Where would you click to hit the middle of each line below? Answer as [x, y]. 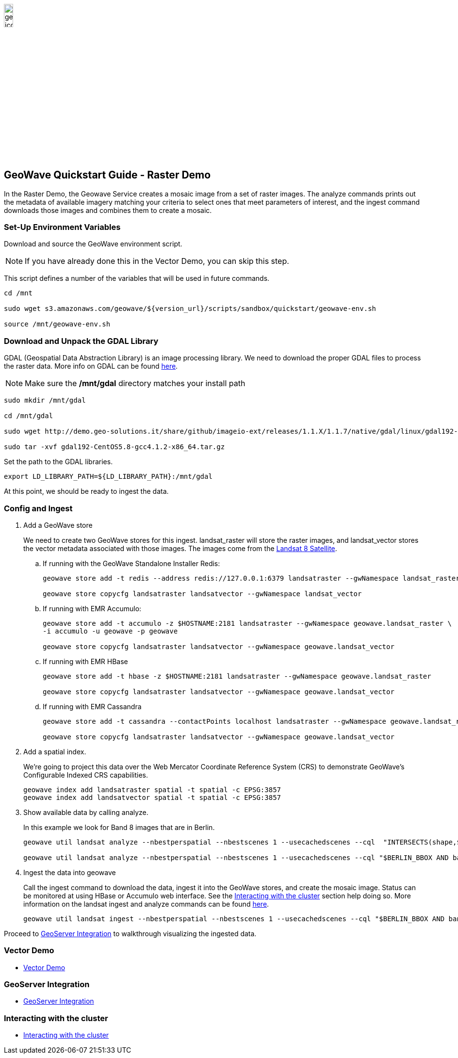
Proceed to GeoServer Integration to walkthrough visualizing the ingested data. [130, 933]
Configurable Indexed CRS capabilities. [86, 775]
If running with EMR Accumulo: [92, 608]
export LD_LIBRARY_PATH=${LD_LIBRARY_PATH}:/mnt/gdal [108, 477]
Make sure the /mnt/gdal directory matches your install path [135, 383]
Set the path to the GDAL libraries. [58, 462]
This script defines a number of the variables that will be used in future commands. [137, 278]
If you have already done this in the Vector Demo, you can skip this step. [157, 261]
